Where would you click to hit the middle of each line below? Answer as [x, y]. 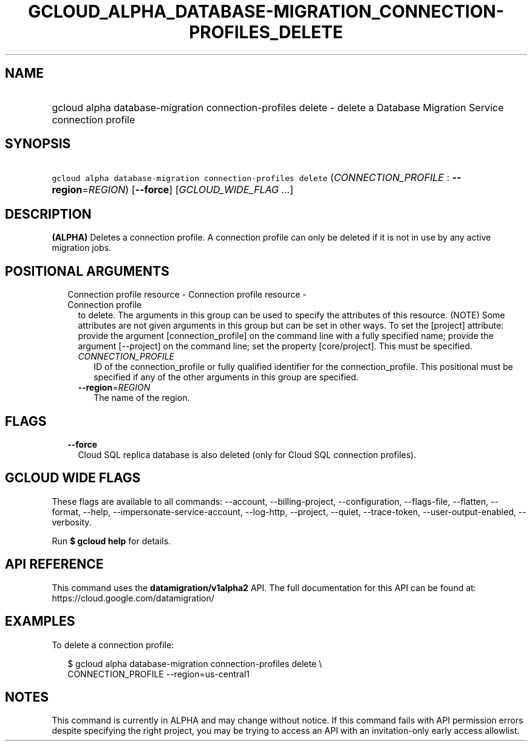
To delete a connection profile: [113, 645]
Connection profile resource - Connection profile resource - [187, 295]
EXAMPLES [40, 621]
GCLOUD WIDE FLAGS [73, 478]
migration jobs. [82, 248]
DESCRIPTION [48, 214]
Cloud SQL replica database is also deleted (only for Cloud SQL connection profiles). [247, 454]
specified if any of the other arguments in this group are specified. [226, 377]
